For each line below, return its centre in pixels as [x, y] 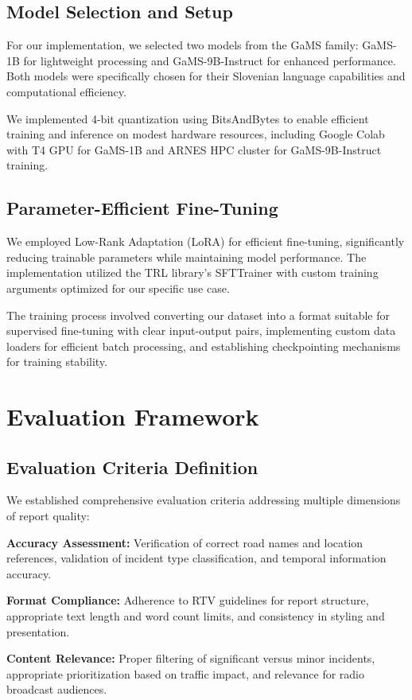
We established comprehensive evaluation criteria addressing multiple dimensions [204, 500]
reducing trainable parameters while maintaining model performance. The [187, 257]
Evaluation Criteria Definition [132, 467]
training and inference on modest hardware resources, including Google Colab [196, 134]
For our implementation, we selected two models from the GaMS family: [183, 45]
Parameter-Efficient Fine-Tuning [142, 208]
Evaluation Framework [133, 416]
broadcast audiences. [57, 689]
